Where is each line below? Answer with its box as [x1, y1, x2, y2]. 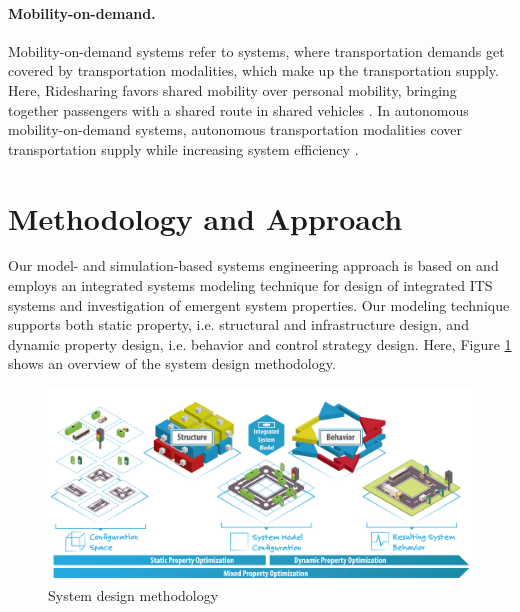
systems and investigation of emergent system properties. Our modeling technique [8, 294, 510, 315]
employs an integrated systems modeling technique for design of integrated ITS [8, 275, 493, 296]
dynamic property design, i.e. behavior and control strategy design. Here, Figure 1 [8, 333, 512, 354]
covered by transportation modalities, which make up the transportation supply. [8, 60, 499, 81]
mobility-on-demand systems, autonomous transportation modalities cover [8, 119, 463, 140]
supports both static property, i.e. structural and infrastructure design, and [8, 314, 469, 335]
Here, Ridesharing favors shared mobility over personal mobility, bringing [8, 79, 457, 100]
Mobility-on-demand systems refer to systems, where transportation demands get [8, 40, 505, 61]
